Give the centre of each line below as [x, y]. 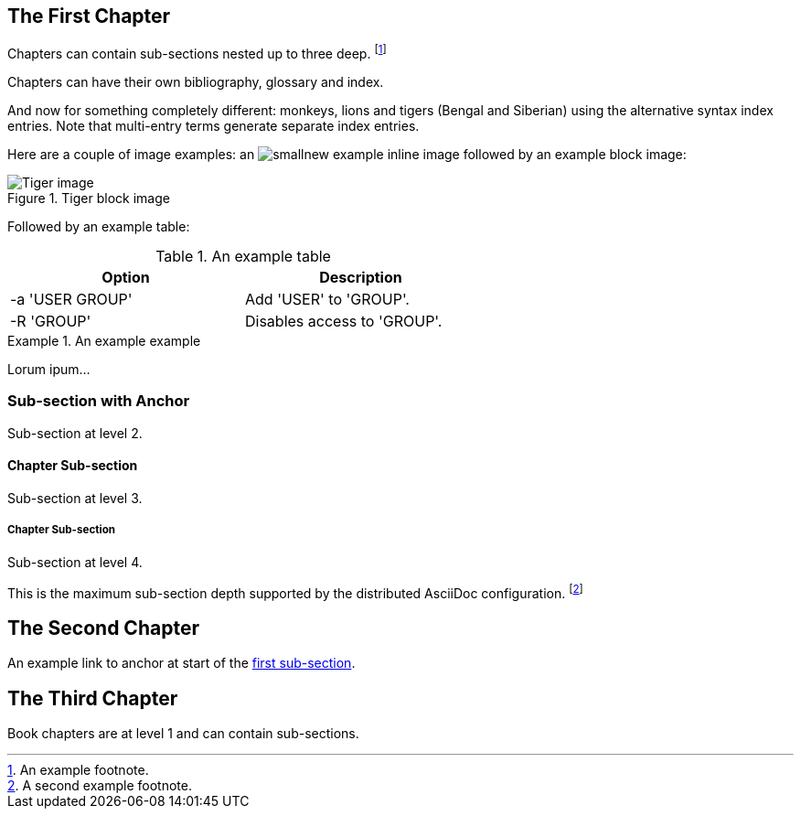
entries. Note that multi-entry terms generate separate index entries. [214, 126]
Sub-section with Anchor [99, 401]
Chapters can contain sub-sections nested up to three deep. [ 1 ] [197, 53]
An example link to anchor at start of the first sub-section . [182, 663]
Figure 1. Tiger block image [89, 199]
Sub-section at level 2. [75, 433]
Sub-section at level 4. [75, 562]
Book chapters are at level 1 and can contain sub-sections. [183, 734]
